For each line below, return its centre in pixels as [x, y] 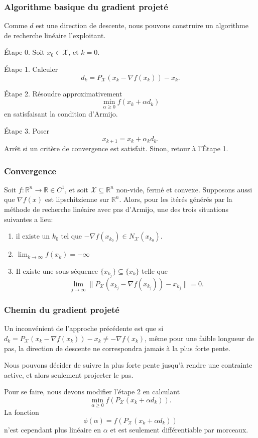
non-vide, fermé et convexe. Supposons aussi [184, 189]
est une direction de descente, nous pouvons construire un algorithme [142, 25]
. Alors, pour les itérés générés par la [176, 199]
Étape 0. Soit [24, 52]
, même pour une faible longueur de [199, 338]
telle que [155, 270]
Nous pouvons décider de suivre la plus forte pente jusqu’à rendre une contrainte [128, 365]
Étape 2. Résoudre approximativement [63, 93]
